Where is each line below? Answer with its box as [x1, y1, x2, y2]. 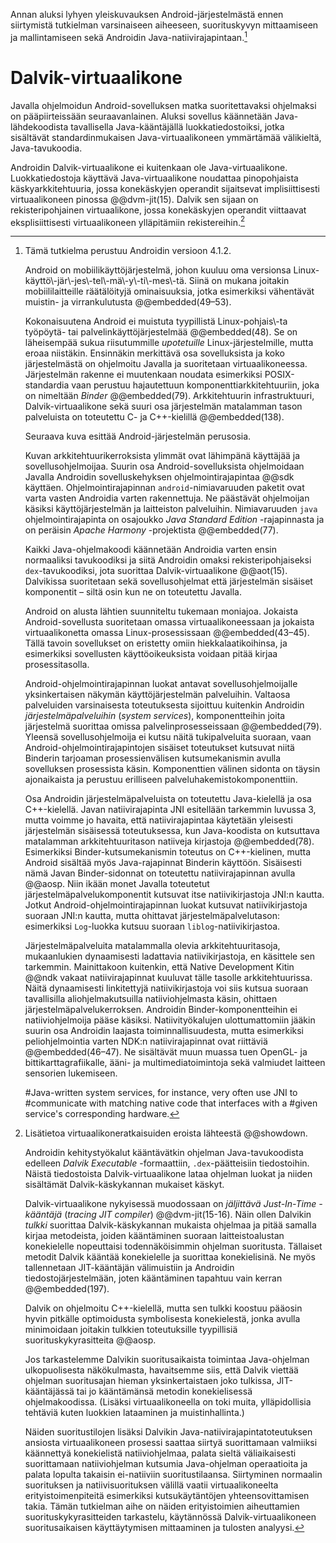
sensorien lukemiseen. [24, 1067, 118, 1079]
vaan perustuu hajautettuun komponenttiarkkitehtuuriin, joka [71, 379, 320, 391]
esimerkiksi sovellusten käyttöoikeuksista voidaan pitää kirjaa [24, 648, 278, 660]
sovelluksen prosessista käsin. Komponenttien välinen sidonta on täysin [24, 763, 321, 775]
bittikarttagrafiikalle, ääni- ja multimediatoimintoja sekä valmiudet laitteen [24, 1057, 326, 1069]
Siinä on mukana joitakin [188, 275, 290, 287]
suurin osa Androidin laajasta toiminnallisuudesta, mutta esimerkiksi [24, 1025, 305, 1037]
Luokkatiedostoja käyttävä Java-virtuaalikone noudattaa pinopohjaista [10, 172, 299, 184]
